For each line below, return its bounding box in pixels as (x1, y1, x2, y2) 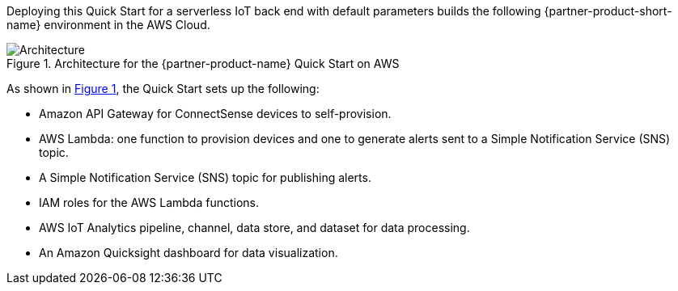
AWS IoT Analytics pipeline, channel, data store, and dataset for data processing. (39, 221, 470, 234)
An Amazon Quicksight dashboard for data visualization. (39, 246, 338, 259)
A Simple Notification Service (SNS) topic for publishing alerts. (39, 171, 371, 184)
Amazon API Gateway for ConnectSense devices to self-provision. (39, 107, 392, 120)
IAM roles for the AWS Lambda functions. (39, 196, 260, 209)
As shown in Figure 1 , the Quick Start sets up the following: (6, 82, 320, 95)
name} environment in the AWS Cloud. (6, 18, 210, 32)
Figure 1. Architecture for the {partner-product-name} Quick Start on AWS (6, 57, 400, 70)
